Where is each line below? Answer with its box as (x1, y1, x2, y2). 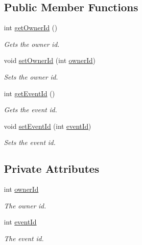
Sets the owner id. (4, 71, 58, 82)
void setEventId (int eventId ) (4, 121, 92, 131)
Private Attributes (4, 161, 99, 176)
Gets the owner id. (4, 39, 60, 49)
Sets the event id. (4, 137, 56, 147)
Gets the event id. (4, 104, 57, 115)
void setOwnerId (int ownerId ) (4, 55, 95, 65)
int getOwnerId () (4, 22, 57, 33)
